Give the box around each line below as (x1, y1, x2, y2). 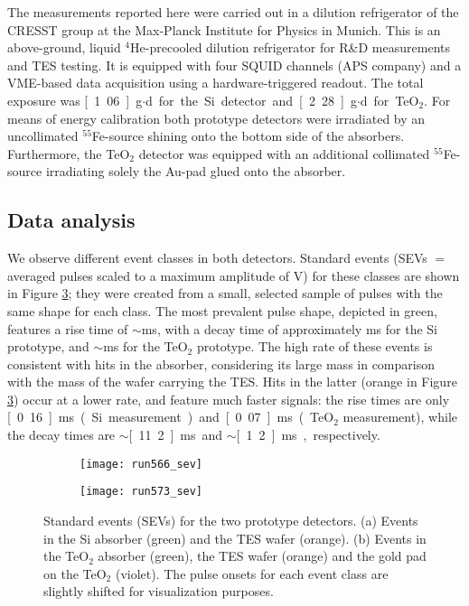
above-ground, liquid (7, 38, 121, 57)
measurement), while (342, 407, 458, 426)
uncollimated (7, 126, 79, 145)
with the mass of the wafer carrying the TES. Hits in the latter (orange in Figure (7, 372, 457, 391)
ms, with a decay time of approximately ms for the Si (141, 319, 437, 338)
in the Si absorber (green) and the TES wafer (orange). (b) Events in (43, 528, 427, 547)
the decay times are (7, 425, 116, 444)
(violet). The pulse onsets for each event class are (115, 564, 389, 583)
